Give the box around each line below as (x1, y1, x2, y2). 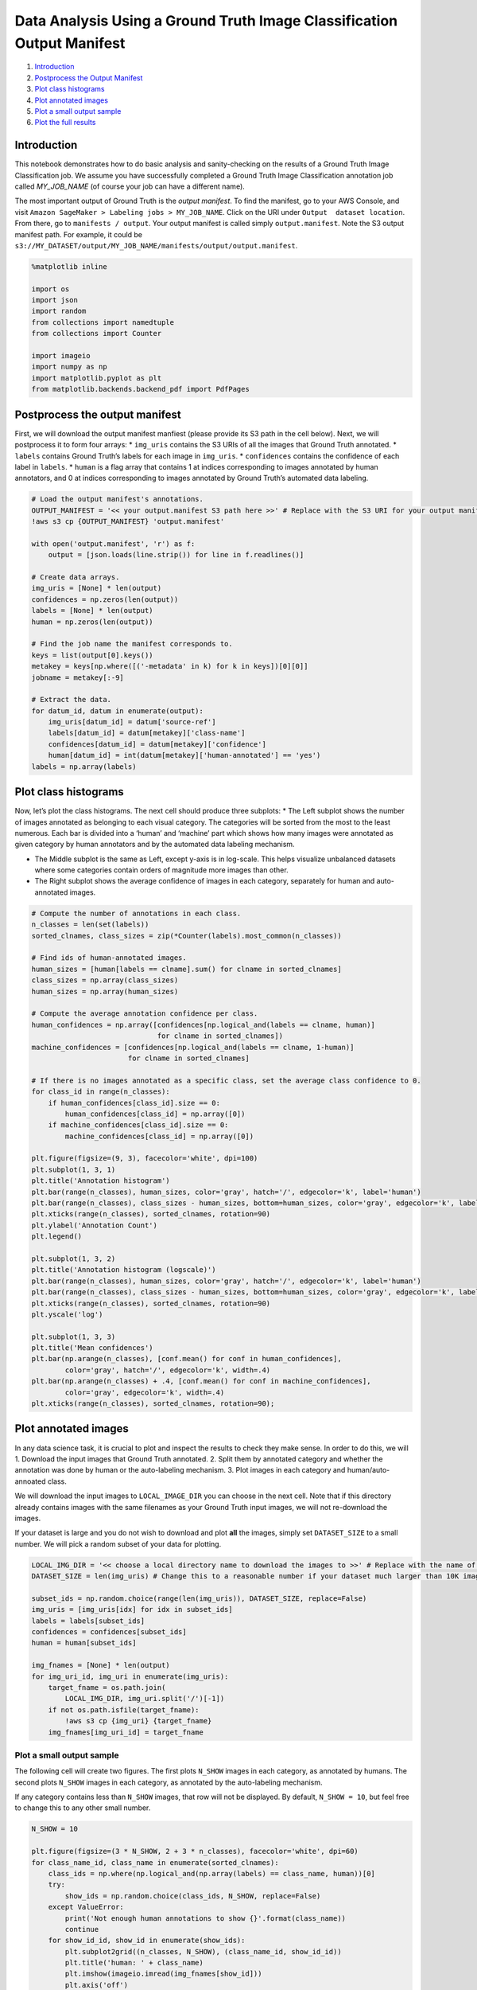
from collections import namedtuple (31, 318, 175, 326)
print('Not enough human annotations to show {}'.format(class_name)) (64, 1914, 346, 1922)
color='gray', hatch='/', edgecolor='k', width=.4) (64, 1365, 271, 1375)
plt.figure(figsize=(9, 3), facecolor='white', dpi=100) (31, 1154, 258, 1163)
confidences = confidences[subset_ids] (31, 1628, 187, 1636)
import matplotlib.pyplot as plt (31, 373, 162, 382)
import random (31, 306, 87, 316)
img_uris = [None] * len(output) (31, 583, 162, 593)
